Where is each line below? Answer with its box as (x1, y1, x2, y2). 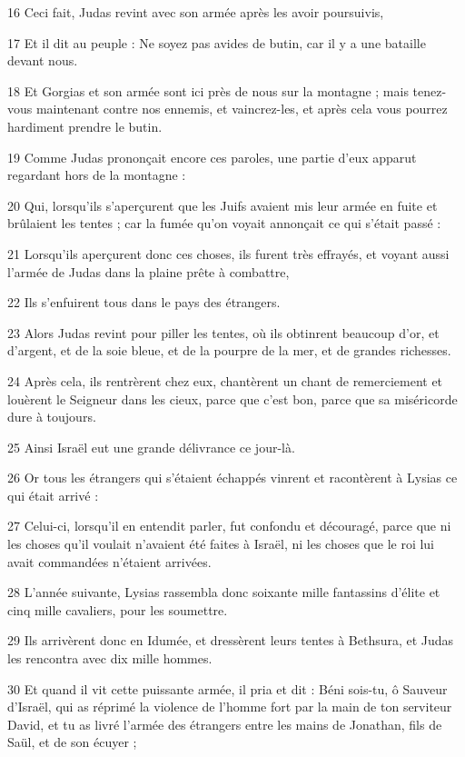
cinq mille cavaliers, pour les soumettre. (7, 600, 228, 619)
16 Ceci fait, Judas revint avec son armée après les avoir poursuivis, (7, 3, 384, 21)
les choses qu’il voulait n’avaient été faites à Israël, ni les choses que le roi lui (7, 534, 435, 553)
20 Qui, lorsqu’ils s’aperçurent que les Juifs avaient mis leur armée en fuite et (7, 195, 438, 214)
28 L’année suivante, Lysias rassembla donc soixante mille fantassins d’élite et (7, 583, 440, 602)
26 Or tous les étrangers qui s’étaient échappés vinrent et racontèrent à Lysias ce (7, 468, 458, 487)
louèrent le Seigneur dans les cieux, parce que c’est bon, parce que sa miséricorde (7, 389, 458, 408)
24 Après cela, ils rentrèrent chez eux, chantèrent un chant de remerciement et (7, 371, 443, 390)
